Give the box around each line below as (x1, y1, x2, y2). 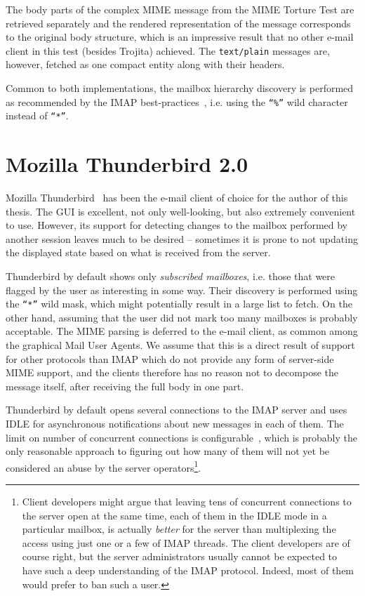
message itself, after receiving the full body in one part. (6, 378, 244, 393)
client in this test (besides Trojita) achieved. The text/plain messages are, (6, 43, 330, 58)
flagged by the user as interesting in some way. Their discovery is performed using (6, 282, 358, 297)
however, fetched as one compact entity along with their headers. (6, 57, 285, 72)
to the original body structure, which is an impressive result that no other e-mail (6, 29, 354, 44)
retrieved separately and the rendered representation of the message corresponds (6, 15, 351, 30)
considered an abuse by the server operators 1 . (6, 458, 201, 475)
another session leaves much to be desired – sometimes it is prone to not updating (6, 231, 358, 246)
